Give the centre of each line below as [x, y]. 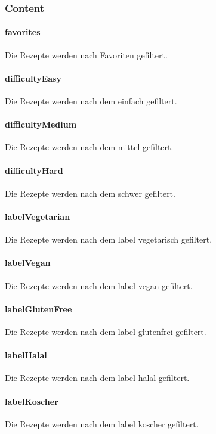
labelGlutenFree [38, 309]
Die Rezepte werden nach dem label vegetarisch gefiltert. [109, 239]
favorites [23, 32]
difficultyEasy [33, 78]
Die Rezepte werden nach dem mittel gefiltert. [89, 147]
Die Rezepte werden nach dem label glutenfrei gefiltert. [106, 331]
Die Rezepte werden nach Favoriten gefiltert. [86, 55]
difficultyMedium [41, 124]
